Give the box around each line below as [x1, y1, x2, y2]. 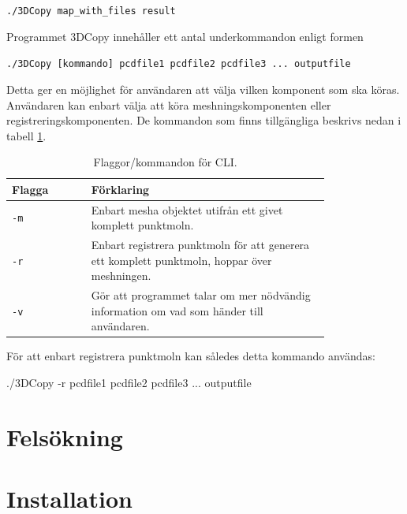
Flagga [12, 181, 49, 197]
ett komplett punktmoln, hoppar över [91, 251, 272, 268]
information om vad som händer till [91, 302, 263, 318]
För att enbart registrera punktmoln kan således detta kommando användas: [6, 348, 375, 364]
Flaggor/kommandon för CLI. [93, 154, 237, 170]
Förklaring [91, 181, 150, 197]
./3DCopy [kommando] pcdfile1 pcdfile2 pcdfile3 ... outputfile [6, 58, 351, 70]
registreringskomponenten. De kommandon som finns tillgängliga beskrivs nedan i [6, 112, 401, 128]
